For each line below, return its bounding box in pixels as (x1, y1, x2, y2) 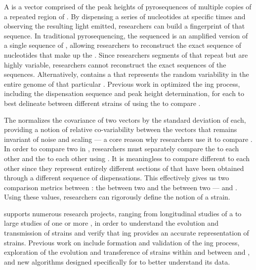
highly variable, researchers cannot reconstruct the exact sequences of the (4, 59, 226, 69)
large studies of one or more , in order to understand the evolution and (4, 218, 219, 228)
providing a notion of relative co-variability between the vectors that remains (4, 124, 237, 135)
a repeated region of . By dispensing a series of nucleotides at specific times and (4, 11, 246, 21)
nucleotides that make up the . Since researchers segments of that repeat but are (4, 49, 248, 60)
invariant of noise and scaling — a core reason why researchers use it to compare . (4, 134, 253, 144)
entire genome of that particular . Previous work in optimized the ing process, (4, 78, 240, 89)
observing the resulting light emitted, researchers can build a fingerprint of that (4, 21, 245, 31)
